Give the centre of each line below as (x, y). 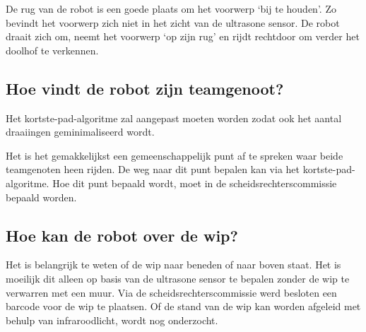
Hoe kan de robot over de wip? (122, 235)
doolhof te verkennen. (52, 50)
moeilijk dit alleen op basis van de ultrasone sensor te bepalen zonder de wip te (178, 278)
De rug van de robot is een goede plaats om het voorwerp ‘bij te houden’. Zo (171, 8)
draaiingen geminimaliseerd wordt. (80, 132)
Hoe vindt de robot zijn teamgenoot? (145, 88)
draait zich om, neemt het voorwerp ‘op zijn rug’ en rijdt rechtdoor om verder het (183, 36)
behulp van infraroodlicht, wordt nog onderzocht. (112, 320)
